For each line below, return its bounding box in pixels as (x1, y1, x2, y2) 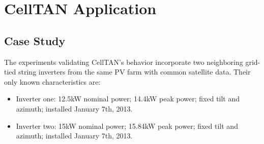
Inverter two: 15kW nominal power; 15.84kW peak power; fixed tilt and (16, 120, 238, 131)
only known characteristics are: (4, 76, 101, 87)
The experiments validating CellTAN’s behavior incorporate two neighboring (4, 56, 243, 67)
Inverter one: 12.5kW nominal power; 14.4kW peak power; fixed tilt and (16, 93, 240, 104)
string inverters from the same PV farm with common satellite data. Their (18, 66, 251, 77)
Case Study (4, 32, 66, 48)
